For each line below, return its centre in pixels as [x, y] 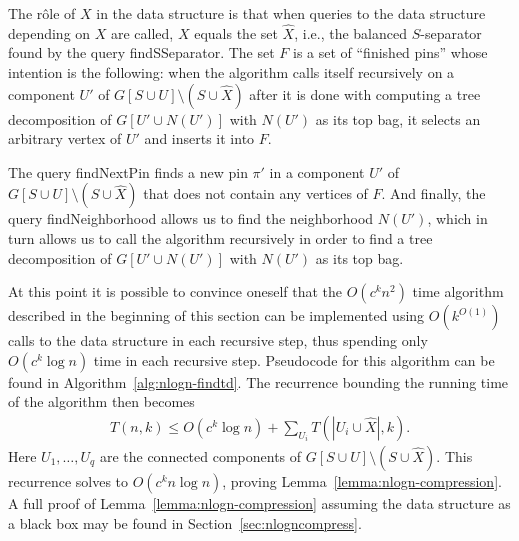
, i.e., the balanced [350, 32]
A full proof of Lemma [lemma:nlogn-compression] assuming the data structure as [259, 502]
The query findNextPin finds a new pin [128, 171]
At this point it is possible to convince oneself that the [175, 291]
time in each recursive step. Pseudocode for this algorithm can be [294, 359]
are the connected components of [200, 455]
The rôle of [42, 13]
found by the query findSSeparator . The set [141, 52]
